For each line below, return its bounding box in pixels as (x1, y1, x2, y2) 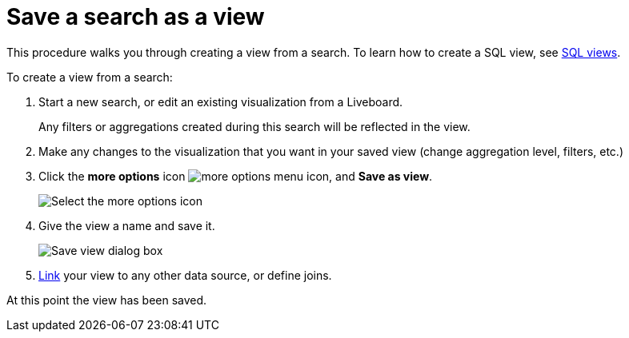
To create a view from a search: (6, 70, 173, 84)
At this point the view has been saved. (6, 292, 207, 307)
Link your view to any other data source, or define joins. (38, 268, 332, 282)
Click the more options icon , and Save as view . (38, 169, 433, 183)
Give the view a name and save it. (38, 218, 215, 233)
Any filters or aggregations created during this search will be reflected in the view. (38, 119, 471, 133)
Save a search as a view (6, 3, 265, 30)
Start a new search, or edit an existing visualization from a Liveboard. (38, 94, 403, 109)
